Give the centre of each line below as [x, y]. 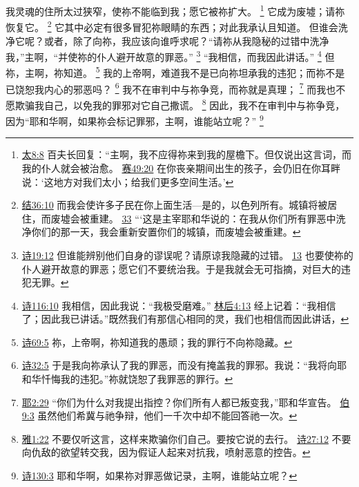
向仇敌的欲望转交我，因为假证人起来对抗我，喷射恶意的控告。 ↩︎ [166, 452]
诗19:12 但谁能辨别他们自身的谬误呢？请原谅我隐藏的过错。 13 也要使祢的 [187, 255]
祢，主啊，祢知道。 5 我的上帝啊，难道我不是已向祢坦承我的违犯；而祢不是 [175, 71]
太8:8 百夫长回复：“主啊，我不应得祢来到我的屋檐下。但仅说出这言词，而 [186, 154]
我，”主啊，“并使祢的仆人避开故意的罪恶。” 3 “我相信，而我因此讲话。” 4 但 [170, 56]
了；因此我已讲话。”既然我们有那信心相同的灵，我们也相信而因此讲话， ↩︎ [185, 319]
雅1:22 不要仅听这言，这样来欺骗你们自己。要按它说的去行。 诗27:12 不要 [186, 438]
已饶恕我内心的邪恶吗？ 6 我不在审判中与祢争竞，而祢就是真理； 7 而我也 [171, 88]
